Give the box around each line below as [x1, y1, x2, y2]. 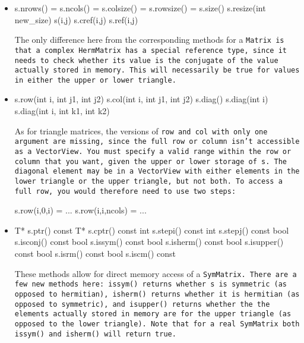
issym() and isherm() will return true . [14, 329, 176, 338]
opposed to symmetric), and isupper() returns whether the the [14, 300, 270, 309]
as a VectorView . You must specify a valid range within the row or [14, 147, 292, 156]
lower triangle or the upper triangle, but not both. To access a [14, 177, 283, 185]
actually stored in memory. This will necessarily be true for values [14, 66, 300, 75]
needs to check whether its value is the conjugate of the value [14, 56, 278, 65]
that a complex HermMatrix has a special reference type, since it [14, 46, 287, 55]
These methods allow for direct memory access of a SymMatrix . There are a [14, 267, 297, 279]
